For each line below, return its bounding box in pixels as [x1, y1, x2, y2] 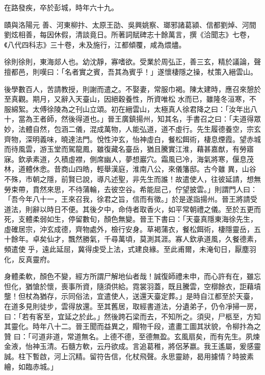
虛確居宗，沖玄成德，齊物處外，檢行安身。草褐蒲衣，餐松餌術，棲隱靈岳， [4, 223, 254, 234]
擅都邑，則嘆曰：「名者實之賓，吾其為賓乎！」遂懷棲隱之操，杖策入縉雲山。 [4, 66, 257, 77]
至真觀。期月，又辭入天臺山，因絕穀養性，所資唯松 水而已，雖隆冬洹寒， [4, 93, 249, 104]
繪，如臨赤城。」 [4, 361, 58, 371]
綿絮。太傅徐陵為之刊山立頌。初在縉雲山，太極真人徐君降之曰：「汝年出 [11, 103, 250, 114]
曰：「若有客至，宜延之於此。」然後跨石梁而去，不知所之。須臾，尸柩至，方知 [4, 311, 261, 321]
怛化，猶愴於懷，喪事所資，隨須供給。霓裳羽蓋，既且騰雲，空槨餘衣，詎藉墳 [4, 280, 261, 291]
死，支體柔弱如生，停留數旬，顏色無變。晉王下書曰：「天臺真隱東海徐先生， [4, 214, 257, 224]
